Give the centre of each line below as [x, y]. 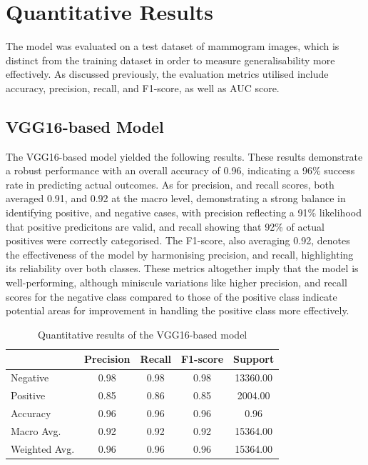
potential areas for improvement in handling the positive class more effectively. [178, 310]
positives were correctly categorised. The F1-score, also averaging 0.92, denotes [178, 240]
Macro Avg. [36, 430]
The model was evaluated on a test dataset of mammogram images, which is [173, 46]
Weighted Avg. [43, 448]
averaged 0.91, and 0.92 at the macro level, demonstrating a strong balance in [176, 198]
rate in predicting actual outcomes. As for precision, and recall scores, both [170, 184]
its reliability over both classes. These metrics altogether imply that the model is [182, 268]
